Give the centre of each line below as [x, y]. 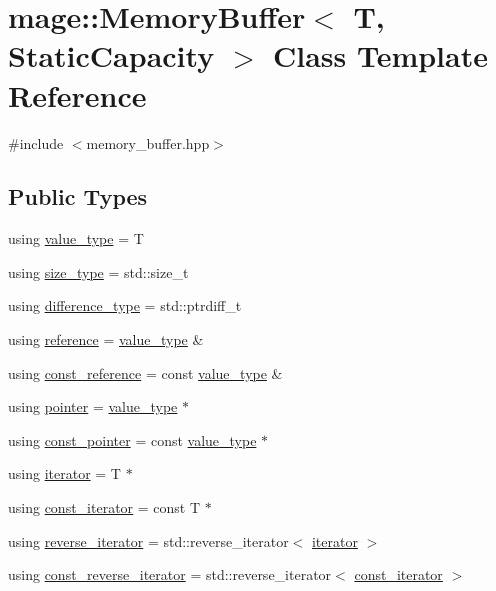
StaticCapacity [111, 55]
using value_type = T [76, 238]
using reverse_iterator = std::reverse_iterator [148, 540]
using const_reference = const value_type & [145, 372]
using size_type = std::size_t [98, 271]
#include [36, 142]
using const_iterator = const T [104, 507]
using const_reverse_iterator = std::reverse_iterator [170, 574]
